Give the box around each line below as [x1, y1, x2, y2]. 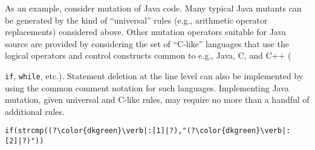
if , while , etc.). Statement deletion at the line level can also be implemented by [5, 69, 304, 82]
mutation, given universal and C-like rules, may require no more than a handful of [5, 93, 310, 106]
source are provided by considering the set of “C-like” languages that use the [5, 37, 289, 50]
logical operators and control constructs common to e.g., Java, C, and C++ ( [5, 49, 291, 62]
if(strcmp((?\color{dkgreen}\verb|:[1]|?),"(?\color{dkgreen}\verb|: [5, 126, 291, 135]
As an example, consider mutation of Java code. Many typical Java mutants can [5, 2, 302, 14]
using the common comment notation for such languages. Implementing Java [5, 81, 289, 94]
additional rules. [5, 105, 65, 117]
